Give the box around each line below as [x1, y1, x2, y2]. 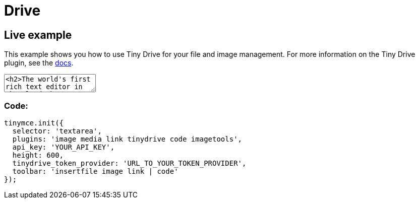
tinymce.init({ [4, 118, 64, 127]
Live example [4, 28, 72, 41]
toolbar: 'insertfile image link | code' [12, 167, 178, 175]
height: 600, [12, 151, 64, 159]
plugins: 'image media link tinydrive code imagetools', [12, 134, 243, 143]
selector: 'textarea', [12, 126, 102, 135]
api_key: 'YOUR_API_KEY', [12, 143, 115, 151]
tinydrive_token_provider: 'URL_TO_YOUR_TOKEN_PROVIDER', [12, 159, 247, 167]
